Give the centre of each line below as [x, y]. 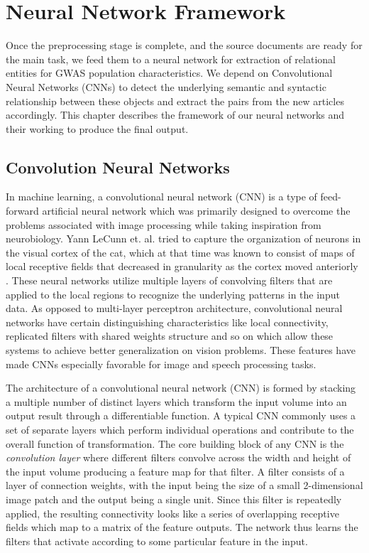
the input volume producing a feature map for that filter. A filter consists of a [175, 471]
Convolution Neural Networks [118, 167]
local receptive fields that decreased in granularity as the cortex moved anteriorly [182, 266]
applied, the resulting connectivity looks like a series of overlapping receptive [172, 513]
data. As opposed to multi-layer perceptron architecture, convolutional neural [174, 308]
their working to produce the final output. [97, 128]
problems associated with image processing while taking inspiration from [164, 224]
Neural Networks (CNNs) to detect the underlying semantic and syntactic [166, 86]
